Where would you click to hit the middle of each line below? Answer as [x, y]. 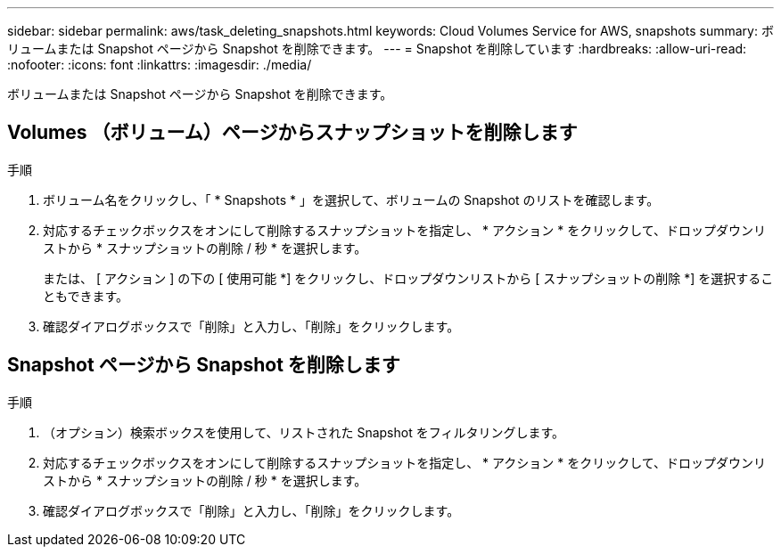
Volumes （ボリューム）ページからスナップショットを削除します [292, 133]
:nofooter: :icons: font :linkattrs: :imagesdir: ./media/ [160, 65]
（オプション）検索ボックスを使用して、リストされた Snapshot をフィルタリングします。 [304, 432]
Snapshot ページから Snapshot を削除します [204, 365]
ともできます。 [86, 296]
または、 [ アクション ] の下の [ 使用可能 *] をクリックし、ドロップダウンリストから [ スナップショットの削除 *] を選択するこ [408, 278]
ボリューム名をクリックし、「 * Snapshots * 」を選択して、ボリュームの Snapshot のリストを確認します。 [351, 200]
